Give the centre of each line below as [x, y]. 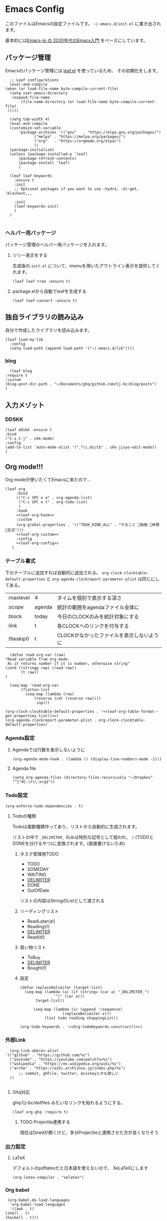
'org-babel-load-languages [38, 1205]
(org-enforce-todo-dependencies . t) [44, 806]
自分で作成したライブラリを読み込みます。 [48, 330]
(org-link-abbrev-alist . [37, 1051]
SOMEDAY [38, 869]
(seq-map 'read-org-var [34, 685]
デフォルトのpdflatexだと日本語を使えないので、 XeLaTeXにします [80, 1168]
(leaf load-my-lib [24, 340]
